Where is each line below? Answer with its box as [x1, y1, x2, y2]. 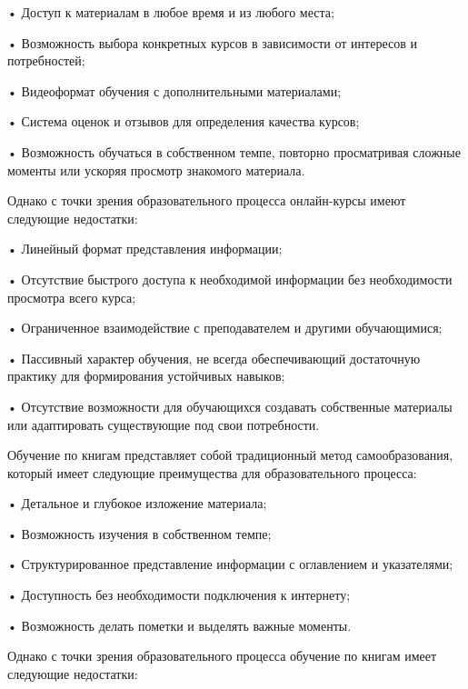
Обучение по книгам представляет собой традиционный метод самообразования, [7, 445, 453, 464]
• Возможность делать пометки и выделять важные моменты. [7, 615, 352, 634]
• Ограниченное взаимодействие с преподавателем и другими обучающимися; [7, 318, 443, 337]
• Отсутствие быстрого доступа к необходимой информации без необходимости [7, 269, 453, 288]
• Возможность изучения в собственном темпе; [7, 524, 272, 543]
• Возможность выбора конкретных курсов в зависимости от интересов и [7, 33, 417, 52]
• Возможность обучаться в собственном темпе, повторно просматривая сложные [7, 142, 461, 161]
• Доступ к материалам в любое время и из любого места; [7, 3, 334, 21]
